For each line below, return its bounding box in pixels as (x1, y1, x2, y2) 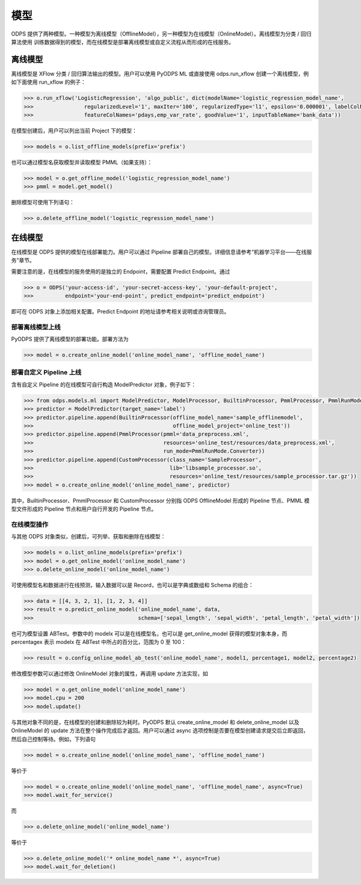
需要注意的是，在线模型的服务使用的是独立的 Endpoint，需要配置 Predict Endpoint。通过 (11, 268, 230, 275)
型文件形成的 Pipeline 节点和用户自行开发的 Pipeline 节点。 (11, 505, 157, 512)
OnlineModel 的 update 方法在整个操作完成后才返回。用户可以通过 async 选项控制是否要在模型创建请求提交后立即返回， (11, 727, 309, 734)
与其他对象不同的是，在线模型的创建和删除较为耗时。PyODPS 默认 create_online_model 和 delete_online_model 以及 (11, 718, 300, 726)
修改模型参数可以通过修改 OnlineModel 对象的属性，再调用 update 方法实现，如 (11, 670, 208, 678)
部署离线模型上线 (11, 323, 61, 331)
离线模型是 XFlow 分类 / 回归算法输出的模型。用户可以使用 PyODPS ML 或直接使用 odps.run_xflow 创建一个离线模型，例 (11, 70, 309, 77)
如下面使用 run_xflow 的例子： (11, 78, 87, 86)
